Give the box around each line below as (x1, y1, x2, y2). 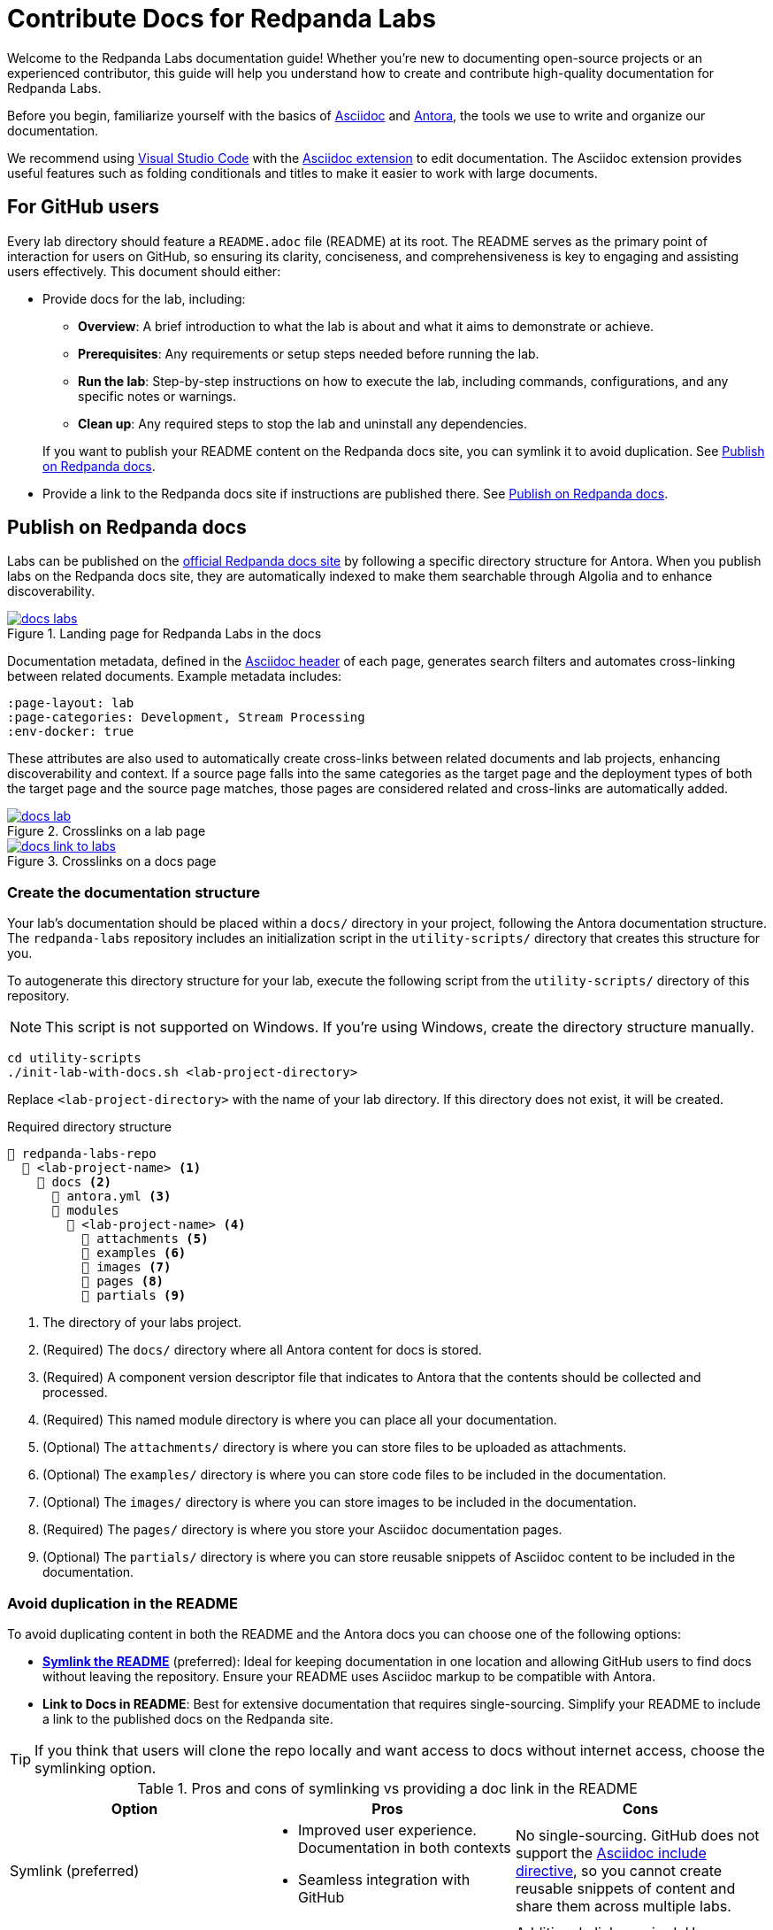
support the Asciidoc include (515, 1843, 707, 1862)
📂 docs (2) (36, 1175, 112, 1190)
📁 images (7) (81, 1260, 172, 1275)
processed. (42, 1385, 108, 1401)
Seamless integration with (297, 1870, 471, 1888)
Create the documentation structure (7, 883, 260, 901)
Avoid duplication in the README (7, 1594, 238, 1612)
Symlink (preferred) (10, 1861, 140, 1880)
